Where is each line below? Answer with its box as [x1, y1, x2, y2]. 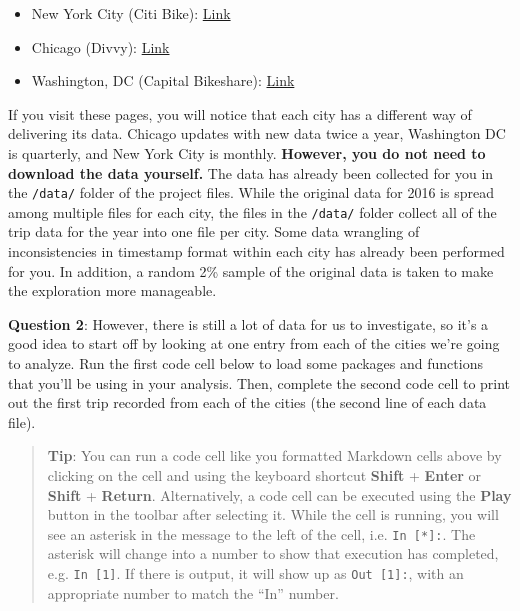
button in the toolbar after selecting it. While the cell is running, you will [47, 504, 499, 525]
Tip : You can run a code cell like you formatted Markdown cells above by [47, 445, 502, 466]
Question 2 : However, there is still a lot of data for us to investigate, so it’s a [8, 313, 489, 334]
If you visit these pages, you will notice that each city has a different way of [8, 103, 472, 124]
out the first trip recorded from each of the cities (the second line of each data [8, 392, 487, 413]
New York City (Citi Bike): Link [31, 3, 231, 23]
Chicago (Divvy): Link [31, 36, 170, 57]
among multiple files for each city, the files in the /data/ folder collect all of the [8, 201, 497, 222]
